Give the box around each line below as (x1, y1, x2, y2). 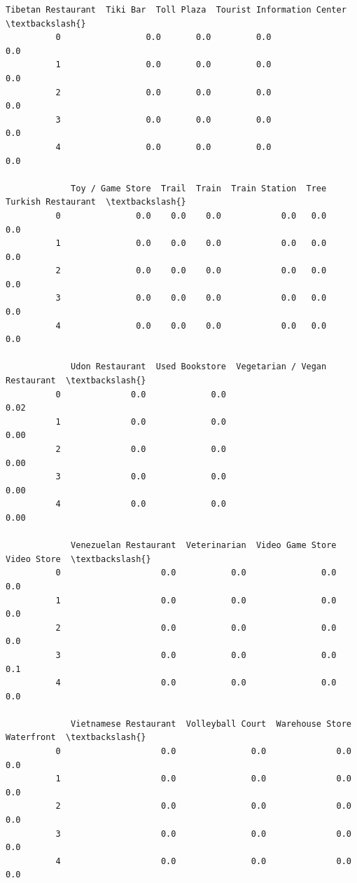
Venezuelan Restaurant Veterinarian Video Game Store (71, 540, 337, 551)
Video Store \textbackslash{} (6, 554, 151, 564)
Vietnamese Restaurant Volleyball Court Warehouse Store (71, 718, 351, 729)
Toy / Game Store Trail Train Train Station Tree (71, 183, 327, 193)
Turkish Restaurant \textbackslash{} (6, 197, 186, 207)
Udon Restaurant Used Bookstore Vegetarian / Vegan (71, 362, 327, 372)
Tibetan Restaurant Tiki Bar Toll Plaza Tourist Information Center (6, 5, 346, 15)
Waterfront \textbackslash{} (6, 732, 146, 743)
